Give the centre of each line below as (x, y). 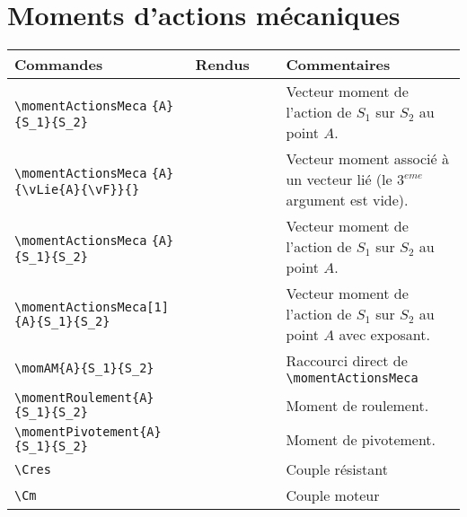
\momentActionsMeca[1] (92, 307)
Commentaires (338, 65)
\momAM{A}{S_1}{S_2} (84, 368)
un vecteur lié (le (339, 180)
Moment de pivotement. (361, 439)
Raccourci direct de (347, 361)
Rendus (222, 65)
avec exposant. (384, 335)
